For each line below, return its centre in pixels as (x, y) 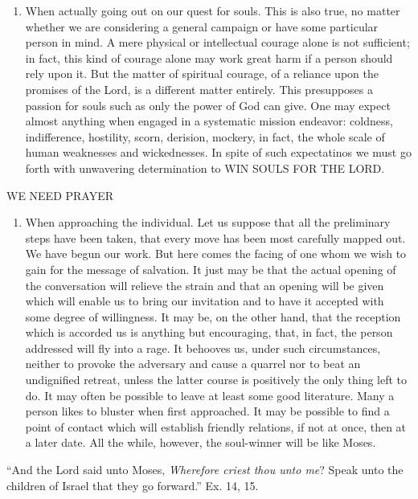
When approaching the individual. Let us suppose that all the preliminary (208, 222)
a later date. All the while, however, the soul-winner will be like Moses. (201, 442)
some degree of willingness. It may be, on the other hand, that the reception (213, 316)
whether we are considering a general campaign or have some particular (202, 26)
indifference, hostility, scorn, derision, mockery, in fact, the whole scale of (205, 136)
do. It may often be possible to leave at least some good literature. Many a (210, 395)
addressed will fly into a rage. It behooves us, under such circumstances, (203, 348)
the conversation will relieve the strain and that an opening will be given (205, 285)
